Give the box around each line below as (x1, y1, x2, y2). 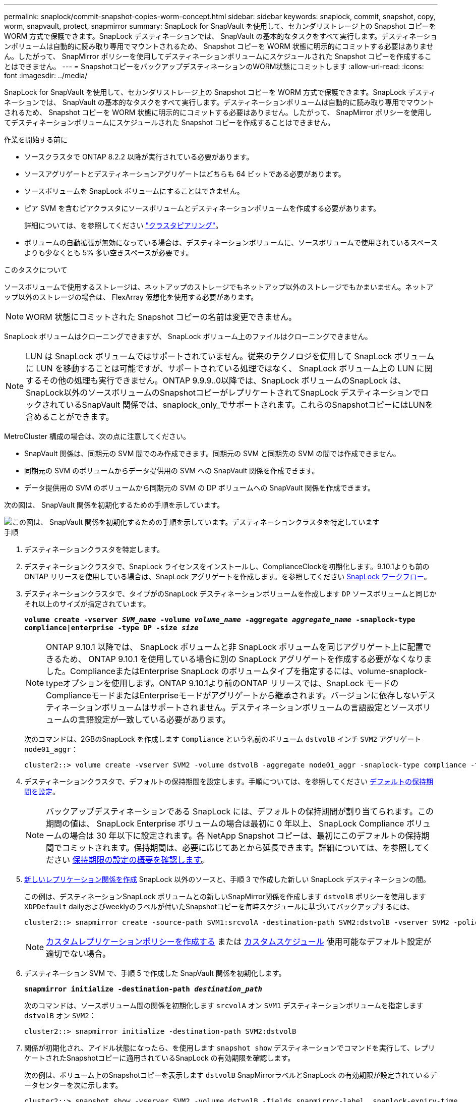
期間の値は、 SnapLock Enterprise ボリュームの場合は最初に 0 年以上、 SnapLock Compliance (46, 818, 404, 829)
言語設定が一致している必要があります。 (78, 714, 230, 725)
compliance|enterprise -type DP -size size (24, 624, 199, 632)
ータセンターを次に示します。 (24, 1081, 123, 1089)
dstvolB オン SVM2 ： (24, 1011, 96, 1020)
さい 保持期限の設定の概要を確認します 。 (54, 855, 209, 865)
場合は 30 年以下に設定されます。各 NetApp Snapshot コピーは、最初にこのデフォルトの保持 (70, 831, 422, 841)
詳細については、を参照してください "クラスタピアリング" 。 (24, 221, 223, 230)
